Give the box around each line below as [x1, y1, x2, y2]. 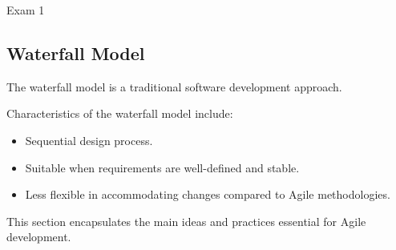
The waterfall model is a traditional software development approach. [6, 78, 342, 95]
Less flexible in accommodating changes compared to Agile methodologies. [25, 186, 390, 203]
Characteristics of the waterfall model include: [6, 105, 233, 122]
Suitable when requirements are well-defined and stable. [25, 159, 300, 175]
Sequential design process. [25, 131, 153, 148]
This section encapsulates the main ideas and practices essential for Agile [6, 212, 366, 229]
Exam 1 [6, 2, 45, 18]
